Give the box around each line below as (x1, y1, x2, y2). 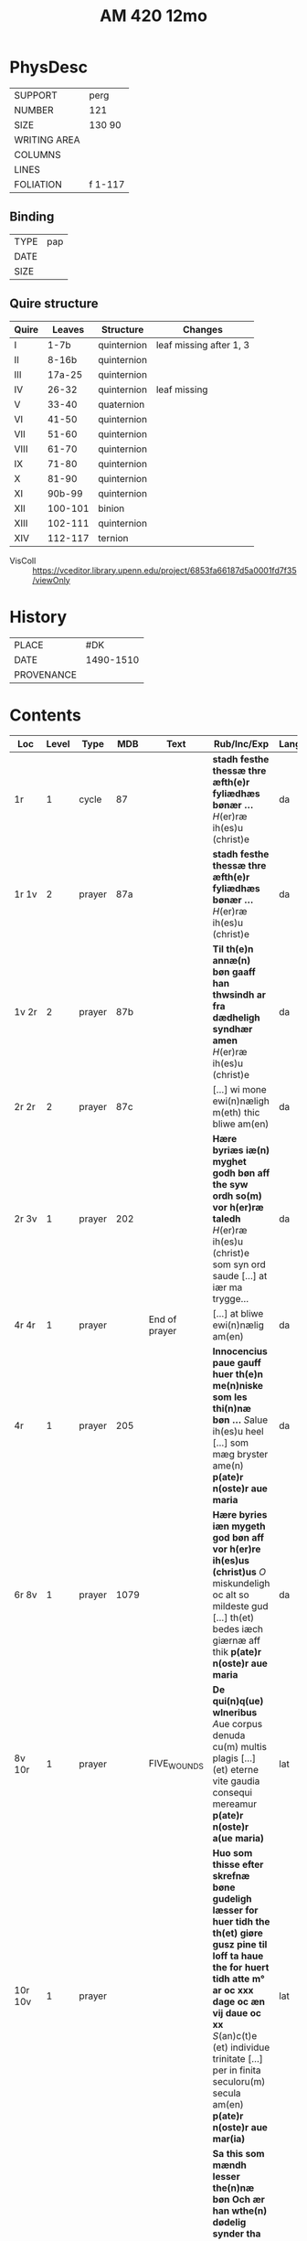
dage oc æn (212, 1995, 265, 2008)
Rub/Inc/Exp (213, 738, 270, 751)
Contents (9, 705, 82, 725)
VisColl (9, 555, 37, 566)
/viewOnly (32, 574, 70, 585)
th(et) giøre (212, 1926, 263, 1939)
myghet (212, 1156, 247, 1169)
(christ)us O (212, 1565, 267, 1578)
